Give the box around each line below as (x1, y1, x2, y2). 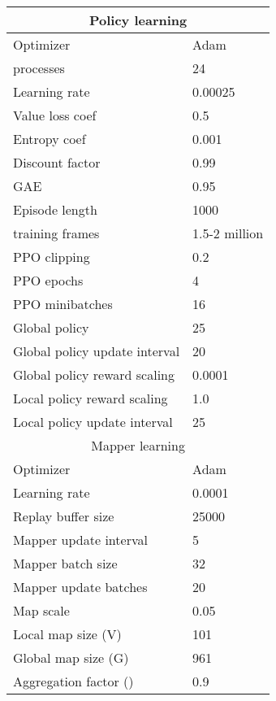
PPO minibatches (13, 294, 113, 313)
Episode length (13, 200, 97, 219)
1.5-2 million (192, 224, 264, 242)
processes (13, 59, 65, 77)
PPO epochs (13, 271, 84, 290)
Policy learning (88, 11, 188, 29)
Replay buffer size (13, 507, 114, 525)
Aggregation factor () (13, 672, 134, 690)
